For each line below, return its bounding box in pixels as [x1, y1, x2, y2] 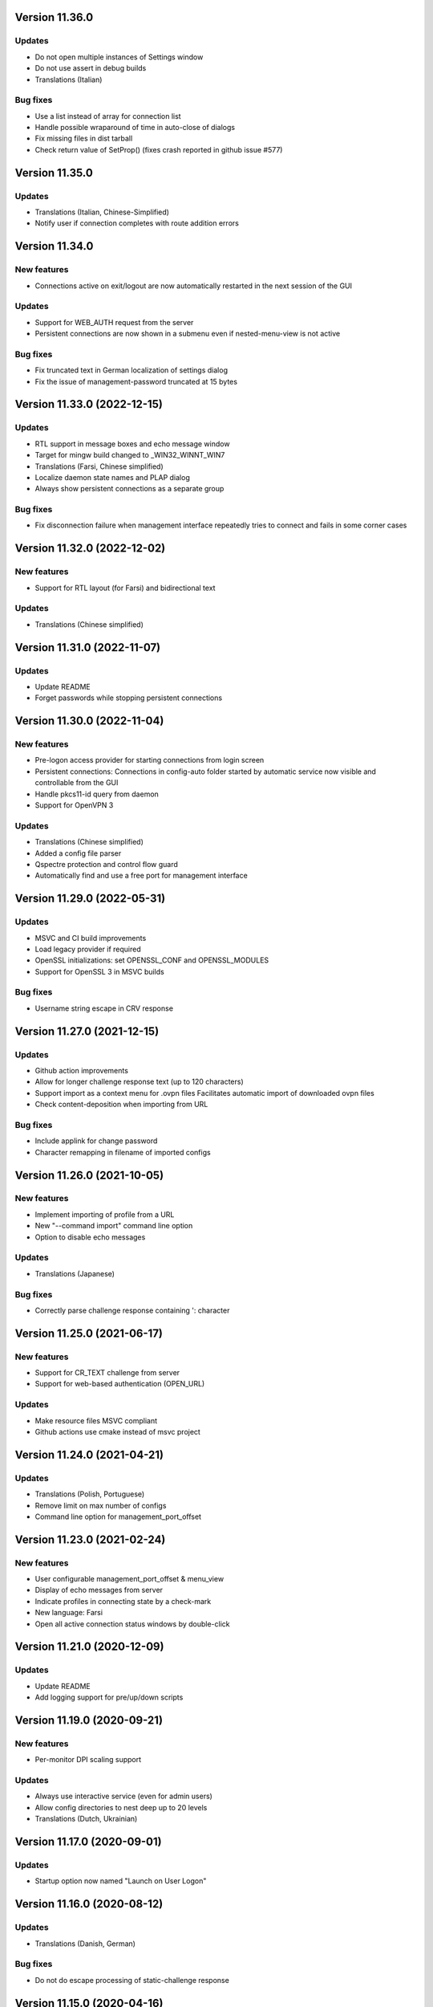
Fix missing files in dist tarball [34, 133, 133, 144]
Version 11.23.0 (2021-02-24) [14, 1533, 166, 1546]
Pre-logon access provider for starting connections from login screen [34, 755, 265, 765]
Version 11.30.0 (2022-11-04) [14, 714, 164, 728]
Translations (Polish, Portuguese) [34, 1489, 145, 1499]
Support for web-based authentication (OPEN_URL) [34, 1379, 205, 1389]
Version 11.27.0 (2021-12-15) [14, 1024, 160, 1038]
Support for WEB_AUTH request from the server [34, 317, 194, 327]
